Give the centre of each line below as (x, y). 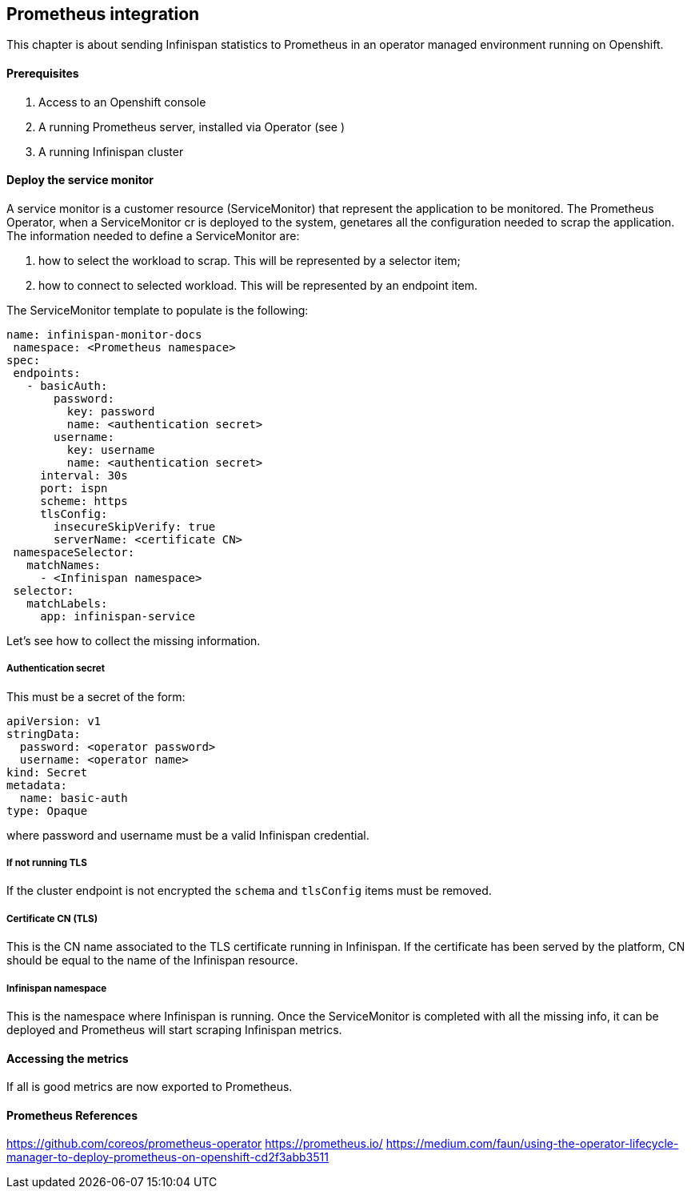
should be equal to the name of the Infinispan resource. (152, 960)
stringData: (44, 734)
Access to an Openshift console (122, 102)
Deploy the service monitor (80, 180)
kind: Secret (47, 772)
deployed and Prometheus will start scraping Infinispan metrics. (174, 1029)
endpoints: (47, 373)
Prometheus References (72, 1115)
